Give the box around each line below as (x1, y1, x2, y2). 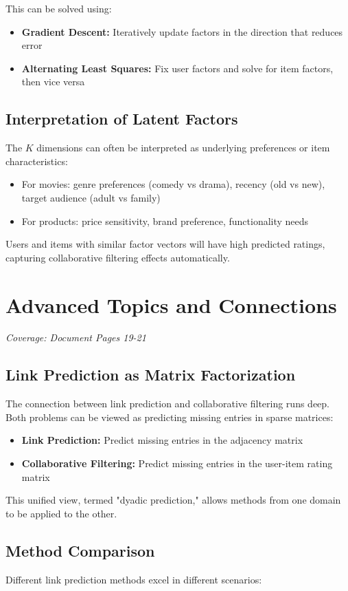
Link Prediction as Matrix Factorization (5, 364, 296, 385)
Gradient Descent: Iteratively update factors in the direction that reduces (21, 24, 343, 39)
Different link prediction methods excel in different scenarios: (5, 572, 262, 586)
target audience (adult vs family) (21, 190, 161, 204)
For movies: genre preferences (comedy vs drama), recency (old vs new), (21, 177, 325, 191)
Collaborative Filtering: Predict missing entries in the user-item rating (21, 456, 333, 471)
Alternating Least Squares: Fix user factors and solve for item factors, (21, 61, 334, 75)
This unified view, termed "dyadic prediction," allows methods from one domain (5, 493, 341, 507)
